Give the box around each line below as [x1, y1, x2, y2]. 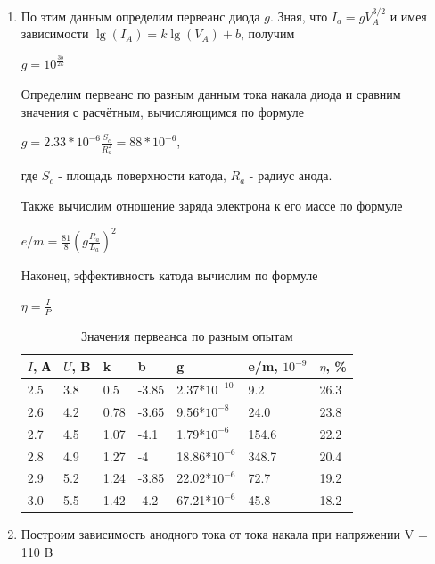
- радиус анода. [249, 166, 332, 185]
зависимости [21, 24, 89, 43]
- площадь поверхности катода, [58, 166, 226, 185]
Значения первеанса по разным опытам [80, 326, 293, 344]
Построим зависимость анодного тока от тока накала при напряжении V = [21, 525, 428, 543]
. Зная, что [269, 6, 328, 25]
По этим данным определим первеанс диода [21, 6, 260, 25]
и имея [390, 6, 427, 25]
